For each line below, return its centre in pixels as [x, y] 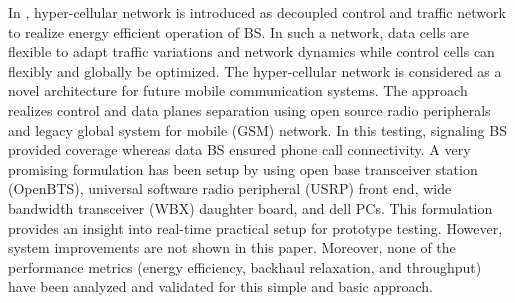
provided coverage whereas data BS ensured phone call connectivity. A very [239, 149]
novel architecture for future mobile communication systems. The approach [238, 90]
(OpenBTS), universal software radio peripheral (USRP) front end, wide [230, 188]
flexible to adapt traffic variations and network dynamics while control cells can [251, 51]
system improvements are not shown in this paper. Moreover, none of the [232, 247]
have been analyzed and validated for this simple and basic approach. [220, 286]
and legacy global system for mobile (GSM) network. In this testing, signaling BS [257, 129]
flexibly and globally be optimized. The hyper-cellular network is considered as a [255, 70]
